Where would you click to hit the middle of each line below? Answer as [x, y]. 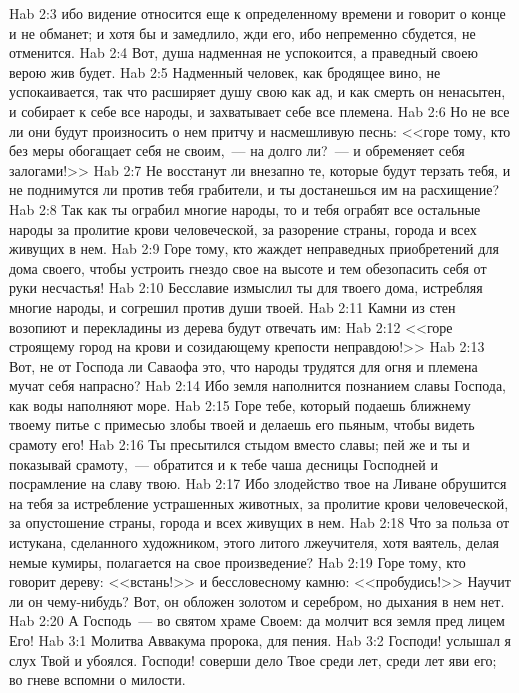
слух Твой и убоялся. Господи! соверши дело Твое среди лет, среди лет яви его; [253, 659]
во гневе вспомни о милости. [97, 679]
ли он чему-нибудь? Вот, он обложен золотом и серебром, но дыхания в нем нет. [257, 600]
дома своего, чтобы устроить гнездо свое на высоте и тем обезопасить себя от [248, 267]
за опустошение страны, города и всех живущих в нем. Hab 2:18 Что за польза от [259, 522]
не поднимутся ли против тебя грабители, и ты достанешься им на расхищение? [254, 189]
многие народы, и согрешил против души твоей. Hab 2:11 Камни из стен [232, 306]
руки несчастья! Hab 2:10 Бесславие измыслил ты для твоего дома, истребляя [246, 287]
